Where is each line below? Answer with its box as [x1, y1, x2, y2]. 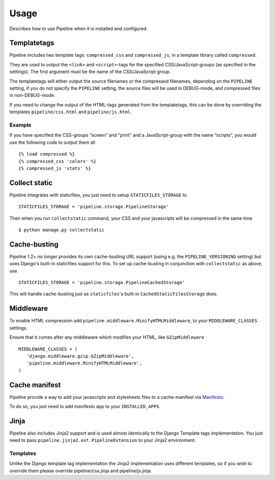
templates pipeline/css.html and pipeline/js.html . [9, 109, 132, 115]
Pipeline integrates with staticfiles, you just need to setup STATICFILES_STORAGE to [9, 192, 187, 198]
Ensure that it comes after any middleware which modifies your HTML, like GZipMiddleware [9, 334, 205, 340]
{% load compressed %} [18, 151, 75, 157]
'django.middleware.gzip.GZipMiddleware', [26, 353, 134, 359]
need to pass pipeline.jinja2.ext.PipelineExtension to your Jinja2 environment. [9, 437, 196, 443]
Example [9, 121, 32, 129]
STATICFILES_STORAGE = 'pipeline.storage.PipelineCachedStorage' [18, 280, 185, 286]
